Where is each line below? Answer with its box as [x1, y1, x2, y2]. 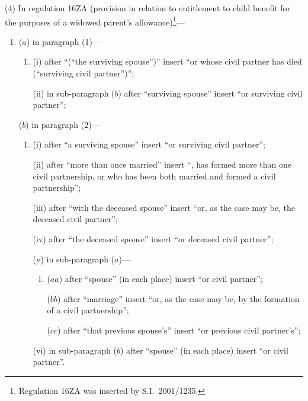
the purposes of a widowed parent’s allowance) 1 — [5, 14, 185, 28]
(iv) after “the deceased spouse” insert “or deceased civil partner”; [33, 232, 274, 245]
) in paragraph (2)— [25, 118, 100, 130]
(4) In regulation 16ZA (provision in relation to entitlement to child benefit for [5, 2, 291, 14]
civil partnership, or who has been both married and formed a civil [33, 169, 276, 182]
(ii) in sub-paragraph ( [33, 86, 115, 99]
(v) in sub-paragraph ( [33, 252, 115, 265]
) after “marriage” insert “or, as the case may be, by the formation [57, 292, 300, 304]
